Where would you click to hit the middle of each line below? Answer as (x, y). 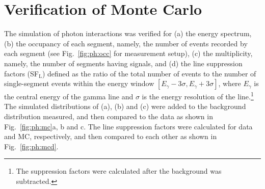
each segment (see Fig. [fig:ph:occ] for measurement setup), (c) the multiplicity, (128, 53)
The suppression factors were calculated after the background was (119, 171)
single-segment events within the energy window (79, 83)
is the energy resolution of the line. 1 (198, 96)
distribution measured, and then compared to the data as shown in (109, 116)
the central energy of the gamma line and (69, 96)
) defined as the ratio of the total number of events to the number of (149, 73)
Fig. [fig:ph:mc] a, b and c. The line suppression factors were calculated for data (128, 126)
